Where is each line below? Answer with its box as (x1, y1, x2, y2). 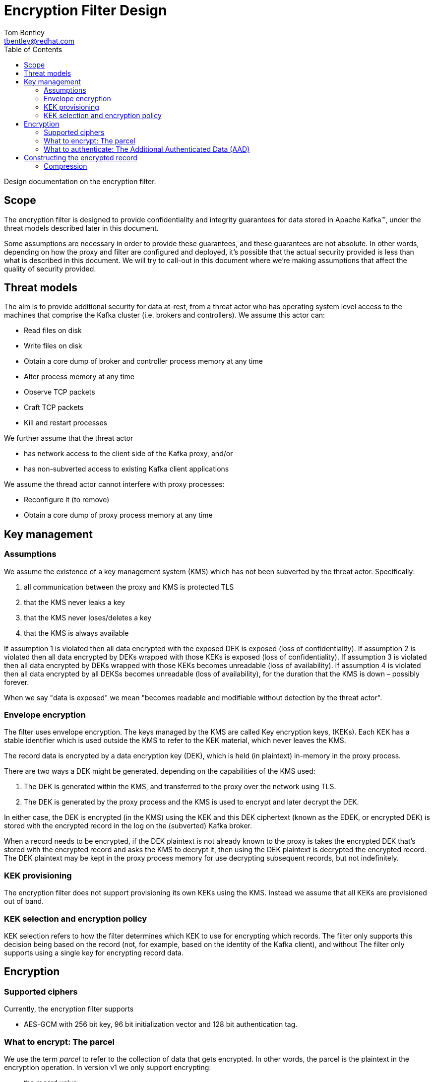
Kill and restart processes (24, 418, 107, 427)
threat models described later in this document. (4, 223, 159, 232)
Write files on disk (24, 341, 82, 350)
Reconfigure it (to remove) (24, 495, 110, 504)
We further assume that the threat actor (4, 434, 133, 443)
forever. (4, 677, 29, 686)
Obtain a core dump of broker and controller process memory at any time (24, 357, 263, 366)
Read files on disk (24, 326, 82, 335)
